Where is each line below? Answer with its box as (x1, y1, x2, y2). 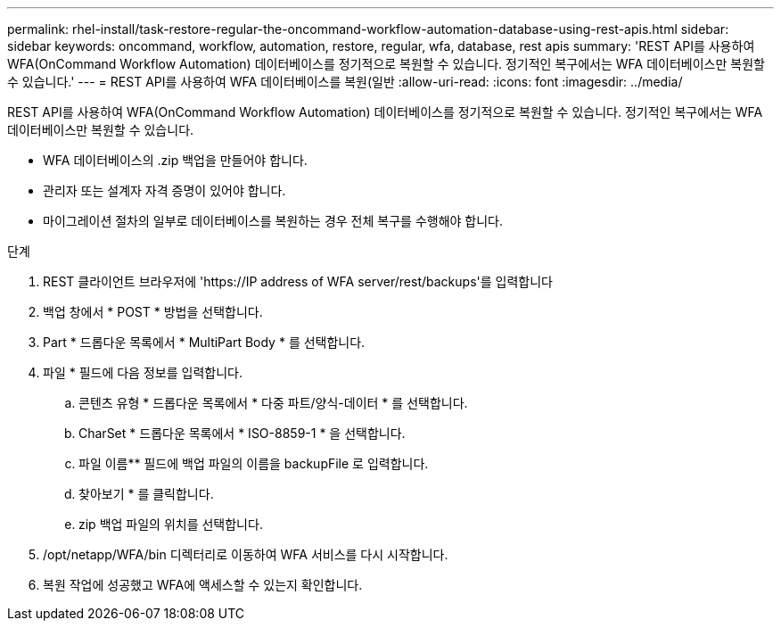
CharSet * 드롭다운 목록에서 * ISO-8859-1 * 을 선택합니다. (78, 426, 406, 441)
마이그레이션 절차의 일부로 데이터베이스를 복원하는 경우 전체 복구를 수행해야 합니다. (43, 213, 504, 228)
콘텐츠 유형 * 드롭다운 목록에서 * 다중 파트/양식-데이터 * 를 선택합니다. (78, 395, 468, 410)
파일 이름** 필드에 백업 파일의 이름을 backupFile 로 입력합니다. (78, 456, 429, 471)
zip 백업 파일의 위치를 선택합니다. (78, 516, 263, 532)
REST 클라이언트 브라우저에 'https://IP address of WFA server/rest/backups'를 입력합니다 (43, 274, 553, 289)
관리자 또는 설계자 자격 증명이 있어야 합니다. (43, 183, 286, 198)
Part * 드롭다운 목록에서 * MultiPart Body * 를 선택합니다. (43, 335, 366, 350)
